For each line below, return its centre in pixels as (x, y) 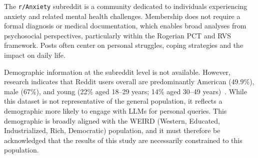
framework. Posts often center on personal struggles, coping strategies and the (124, 45)
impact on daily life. (35, 55)
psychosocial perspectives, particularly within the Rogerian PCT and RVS (118, 35)
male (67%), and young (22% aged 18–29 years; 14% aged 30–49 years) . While (125, 91)
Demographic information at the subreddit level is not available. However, (117, 72)
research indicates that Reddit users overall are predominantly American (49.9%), (129, 81)
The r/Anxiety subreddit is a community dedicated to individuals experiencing (126, 6)
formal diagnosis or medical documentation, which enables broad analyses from (125, 26)
